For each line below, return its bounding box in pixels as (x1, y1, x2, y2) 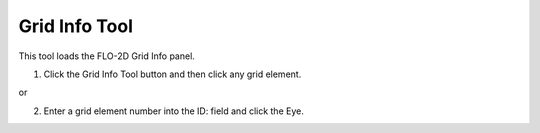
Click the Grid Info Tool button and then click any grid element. (43, 68, 302, 80)
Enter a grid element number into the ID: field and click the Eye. (43, 105, 304, 117)
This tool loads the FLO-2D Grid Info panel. (18, 50, 195, 62)
